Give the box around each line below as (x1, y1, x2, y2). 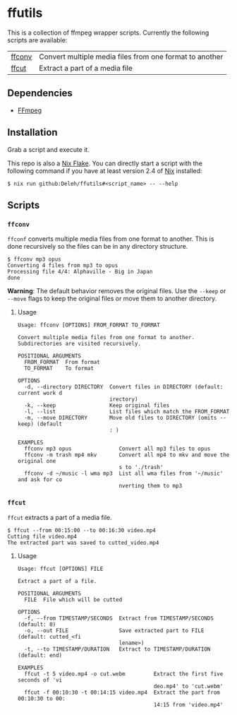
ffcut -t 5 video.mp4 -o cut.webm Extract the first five (24, 670, 224, 678)
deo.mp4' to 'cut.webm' (153, 682, 224, 690)
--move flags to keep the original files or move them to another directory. (7, 295, 217, 303)
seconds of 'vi (17, 676, 63, 683)
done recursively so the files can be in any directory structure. (7, 242, 188, 251)
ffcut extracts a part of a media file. (7, 513, 113, 521)
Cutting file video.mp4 (7, 533, 78, 540)
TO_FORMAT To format (24, 365, 94, 372)
